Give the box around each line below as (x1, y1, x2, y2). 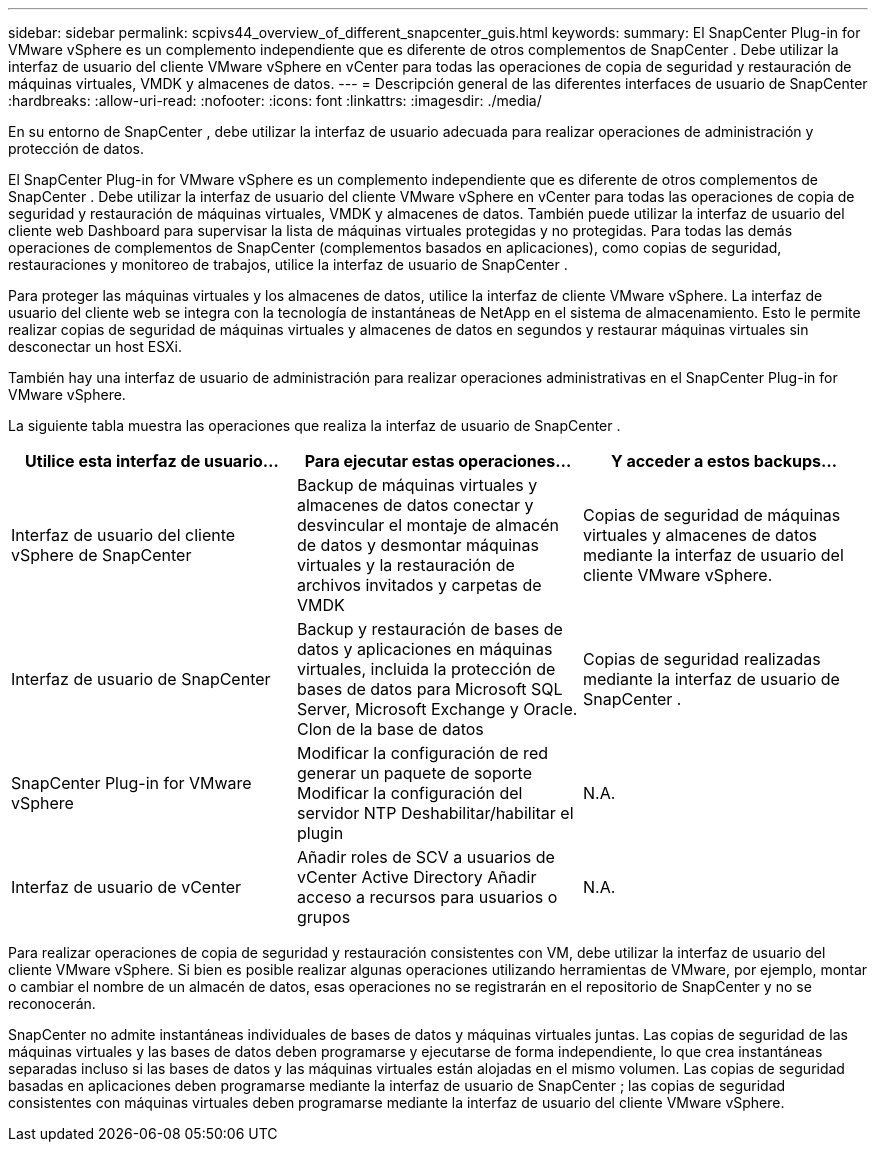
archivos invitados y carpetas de (296, 575, 542, 595)
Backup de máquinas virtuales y (296, 475, 538, 495)
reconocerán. (8, 995, 96, 1012)
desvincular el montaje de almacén (296, 515, 560, 535)
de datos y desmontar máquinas (296, 535, 539, 555)
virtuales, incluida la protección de (296, 659, 556, 679)
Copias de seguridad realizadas (582, 649, 821, 669)
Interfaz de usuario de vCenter (11, 877, 242, 897)
